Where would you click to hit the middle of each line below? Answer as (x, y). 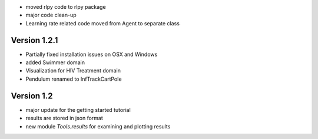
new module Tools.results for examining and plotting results (98, 126)
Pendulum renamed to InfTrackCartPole (74, 79)
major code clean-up (51, 15)
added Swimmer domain (55, 62)
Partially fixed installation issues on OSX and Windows (92, 54)
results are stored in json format (64, 118)
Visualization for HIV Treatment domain (73, 71)
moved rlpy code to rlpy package (66, 7)
